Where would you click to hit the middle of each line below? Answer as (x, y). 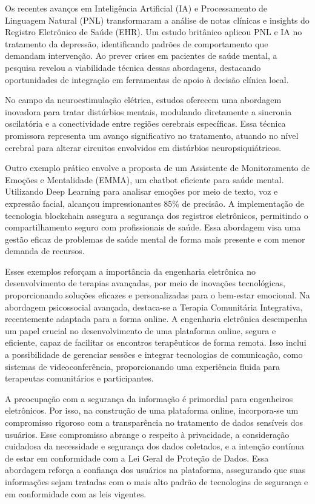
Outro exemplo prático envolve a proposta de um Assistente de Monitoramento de (157, 168)
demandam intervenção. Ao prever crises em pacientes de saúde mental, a (141, 55)
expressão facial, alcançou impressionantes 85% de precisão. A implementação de (155, 203)
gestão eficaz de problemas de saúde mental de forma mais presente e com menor (155, 239)
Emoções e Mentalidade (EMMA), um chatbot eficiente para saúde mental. (144, 179)
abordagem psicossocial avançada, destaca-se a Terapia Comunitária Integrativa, (154, 307)
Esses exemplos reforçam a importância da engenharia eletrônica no (131, 271)
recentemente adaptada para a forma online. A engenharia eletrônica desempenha (156, 319)
